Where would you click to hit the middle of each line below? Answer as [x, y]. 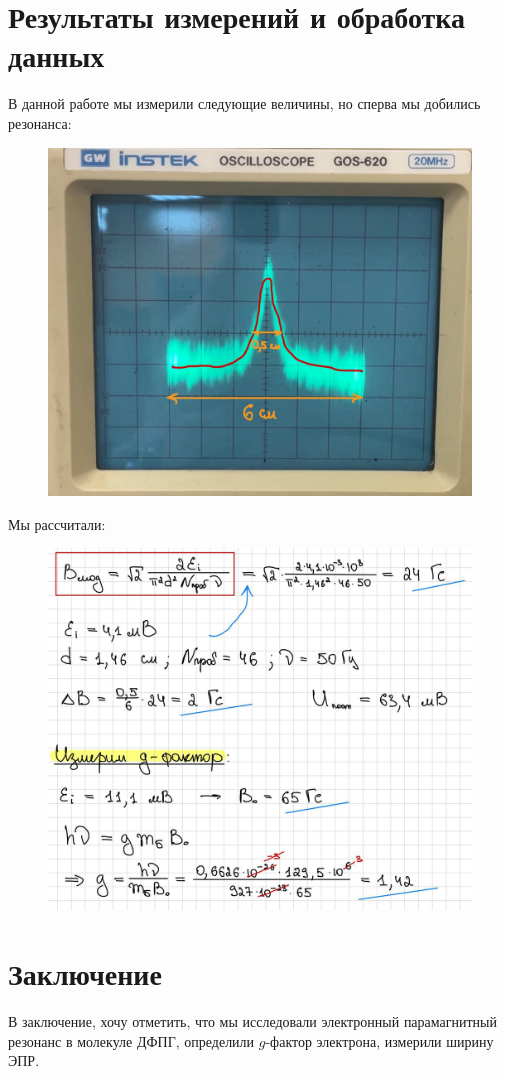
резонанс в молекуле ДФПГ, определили [131, 1040]
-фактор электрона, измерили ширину [379, 1040]
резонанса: [40, 122]
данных [56, 55]
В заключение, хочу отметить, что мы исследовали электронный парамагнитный [253, 1020]
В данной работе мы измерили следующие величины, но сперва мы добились [244, 103]
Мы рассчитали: [57, 523]
